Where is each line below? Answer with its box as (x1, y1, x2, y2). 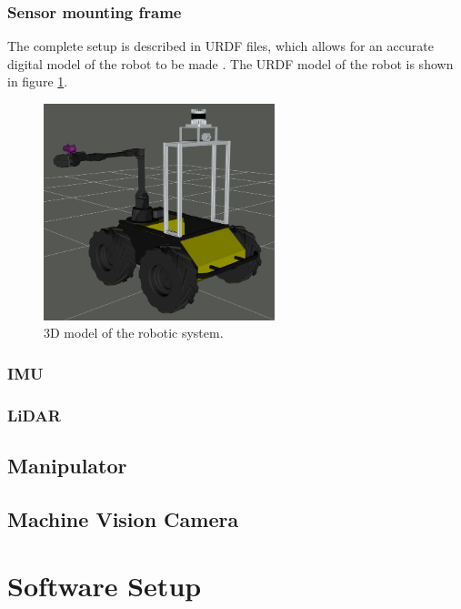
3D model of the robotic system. (44, 323, 224, 342)
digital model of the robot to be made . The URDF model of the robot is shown (7, 54, 454, 73)
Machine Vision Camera (7, 504, 239, 533)
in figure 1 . (7, 72, 68, 91)
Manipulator (7, 452, 127, 480)
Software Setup (7, 567, 202, 604)
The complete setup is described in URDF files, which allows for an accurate (7, 36, 434, 56)
